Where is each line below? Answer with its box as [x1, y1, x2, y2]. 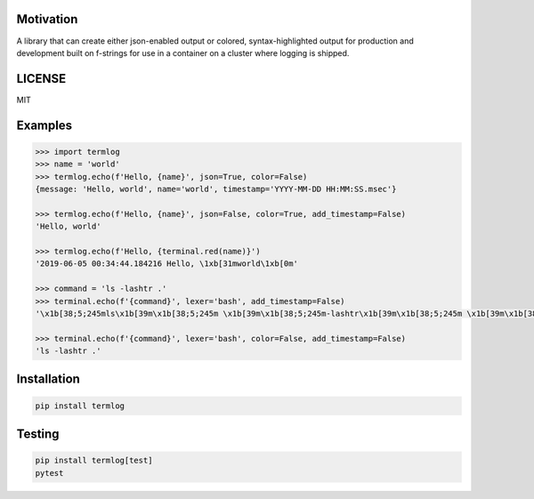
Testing [16, 427, 60, 442]
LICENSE [16, 71, 67, 86]
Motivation [16, 12, 78, 27]
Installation [16, 372, 80, 387]
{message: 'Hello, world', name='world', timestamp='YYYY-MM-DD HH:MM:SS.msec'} [35, 183, 397, 194]
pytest [35, 468, 64, 478]
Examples [16, 117, 73, 133]
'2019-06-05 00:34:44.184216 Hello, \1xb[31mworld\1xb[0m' [35, 259, 298, 269]
